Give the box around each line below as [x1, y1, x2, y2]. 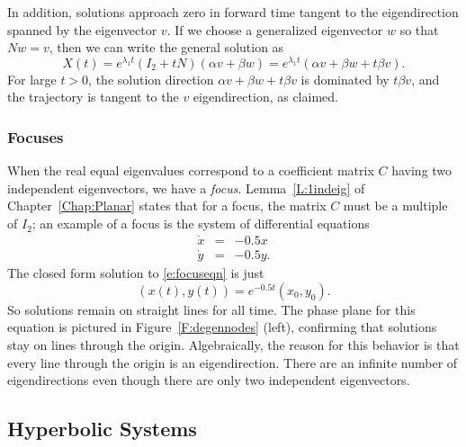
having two [391, 161, 453, 180]
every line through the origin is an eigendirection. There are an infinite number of [7, 353, 458, 371]
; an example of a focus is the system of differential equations [31, 214, 370, 233]
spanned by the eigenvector [7, 20, 157, 39]
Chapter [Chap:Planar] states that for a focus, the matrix [7, 196, 327, 215]
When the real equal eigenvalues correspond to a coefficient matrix [7, 161, 374, 180]
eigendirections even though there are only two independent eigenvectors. [7, 371, 410, 389]
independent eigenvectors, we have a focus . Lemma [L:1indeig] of [7, 178, 365, 197]
